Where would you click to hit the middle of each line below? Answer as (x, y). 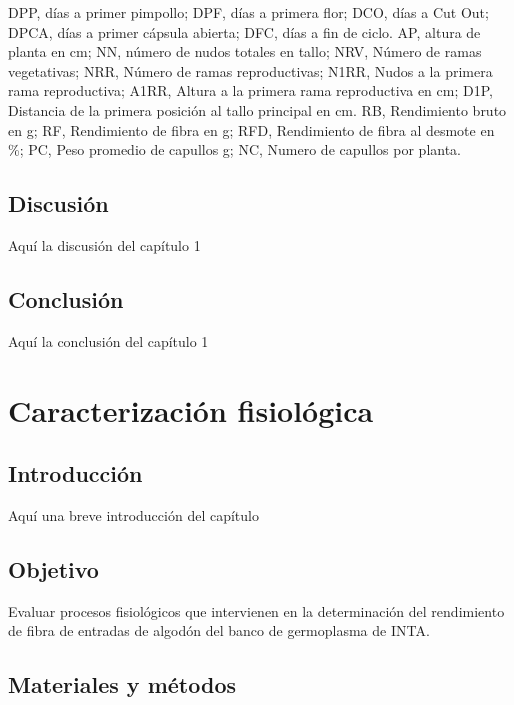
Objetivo (53, 568)
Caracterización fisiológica (191, 409)
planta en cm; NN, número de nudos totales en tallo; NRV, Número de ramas (245, 51)
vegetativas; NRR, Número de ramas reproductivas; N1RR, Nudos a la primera (250, 70)
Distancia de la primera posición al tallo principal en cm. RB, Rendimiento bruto (257, 109)
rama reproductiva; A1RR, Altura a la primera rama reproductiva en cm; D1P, (250, 90)
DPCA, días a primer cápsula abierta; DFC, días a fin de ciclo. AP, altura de (244, 31)
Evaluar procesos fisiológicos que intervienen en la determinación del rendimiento (256, 610)
